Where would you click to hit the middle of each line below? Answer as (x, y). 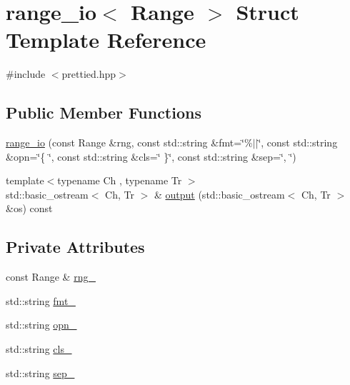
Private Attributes (75, 247)
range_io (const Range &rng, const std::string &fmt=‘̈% (129, 142)
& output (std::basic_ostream (219, 194)
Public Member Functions (104, 112)
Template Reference (106, 40)
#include (26, 74)
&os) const (29, 208)
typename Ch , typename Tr (120, 180)
